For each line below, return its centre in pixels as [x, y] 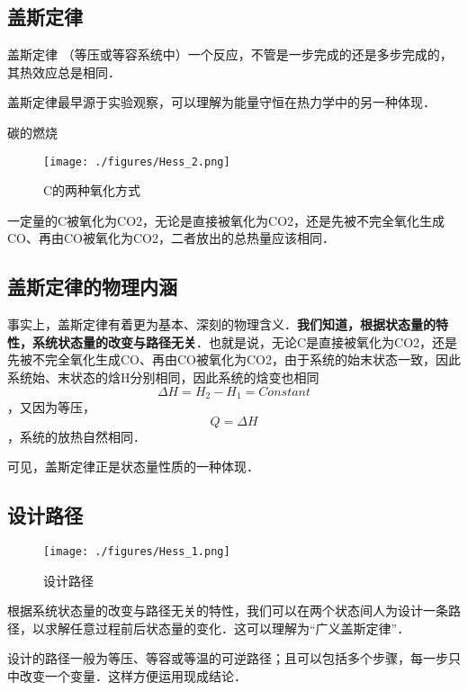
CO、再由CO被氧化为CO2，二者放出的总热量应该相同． [171, 238]
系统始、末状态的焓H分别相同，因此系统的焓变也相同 [163, 377]
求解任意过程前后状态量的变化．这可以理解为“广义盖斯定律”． [227, 628]
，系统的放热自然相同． [76, 436]
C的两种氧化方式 [92, 190]
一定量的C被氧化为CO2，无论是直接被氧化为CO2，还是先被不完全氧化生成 [226, 220]
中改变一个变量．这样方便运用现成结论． [127, 676]
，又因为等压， [51, 407]
